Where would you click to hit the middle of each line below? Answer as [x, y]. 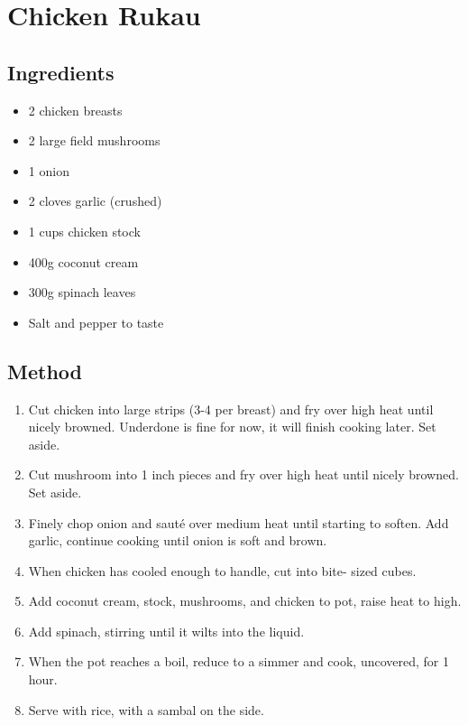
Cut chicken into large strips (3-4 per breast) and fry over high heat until [231, 409]
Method [45, 371]
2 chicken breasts [75, 110]
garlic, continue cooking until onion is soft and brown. [178, 540]
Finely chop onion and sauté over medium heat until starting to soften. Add [239, 522]
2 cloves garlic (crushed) [95, 201]
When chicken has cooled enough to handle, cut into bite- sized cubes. [222, 570]
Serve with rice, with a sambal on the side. [146, 709]
